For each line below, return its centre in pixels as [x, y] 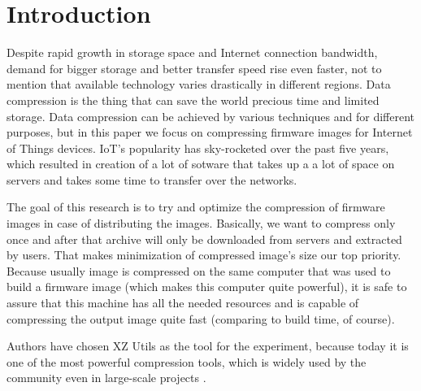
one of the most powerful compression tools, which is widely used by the [187, 361]
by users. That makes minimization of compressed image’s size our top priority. [204, 255]
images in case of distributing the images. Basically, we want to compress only [201, 223]
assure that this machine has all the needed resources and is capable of [183, 303]
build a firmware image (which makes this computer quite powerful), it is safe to [207, 287]
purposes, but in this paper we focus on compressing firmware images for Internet [210, 132]
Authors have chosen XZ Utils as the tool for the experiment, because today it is [208, 346]
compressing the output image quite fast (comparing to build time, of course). [201, 318]
